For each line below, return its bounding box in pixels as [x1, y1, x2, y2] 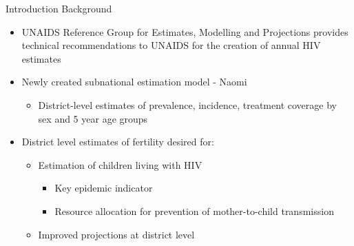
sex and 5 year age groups [38, 111, 148, 125]
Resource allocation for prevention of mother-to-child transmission [54, 203, 334, 218]
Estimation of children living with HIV [38, 157, 202, 172]
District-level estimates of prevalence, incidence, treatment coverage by [38, 97, 337, 112]
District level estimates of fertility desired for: [21, 134, 214, 149]
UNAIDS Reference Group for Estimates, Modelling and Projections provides [21, 24, 348, 39]
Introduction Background [6, 1, 112, 15]
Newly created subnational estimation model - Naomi [21, 74, 247, 89]
